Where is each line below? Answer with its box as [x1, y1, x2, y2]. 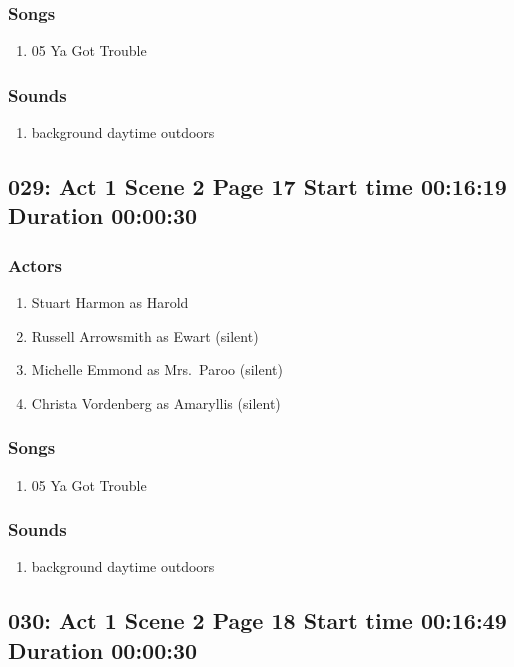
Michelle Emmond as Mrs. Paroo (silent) [31, 359, 283, 380]
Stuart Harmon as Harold [31, 292, 189, 313]
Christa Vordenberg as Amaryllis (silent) [31, 392, 281, 413]
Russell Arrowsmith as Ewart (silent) [31, 325, 259, 346]
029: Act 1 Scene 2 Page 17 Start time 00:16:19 [8, 171, 507, 202]
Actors [8, 252, 62, 277]
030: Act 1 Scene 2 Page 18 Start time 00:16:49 [8, 605, 507, 636]
